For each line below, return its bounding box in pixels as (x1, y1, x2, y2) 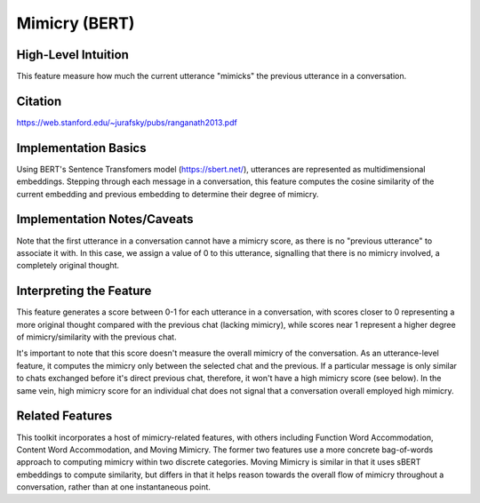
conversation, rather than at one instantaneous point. (16, 482, 211, 492)
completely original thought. (16, 260, 120, 271)
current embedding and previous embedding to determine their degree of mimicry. (16, 188, 319, 199)
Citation (16, 93, 62, 108)
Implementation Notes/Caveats (16, 212, 195, 227)
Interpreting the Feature (16, 283, 152, 299)
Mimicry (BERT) (16, 13, 135, 33)
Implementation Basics (16, 140, 147, 156)
